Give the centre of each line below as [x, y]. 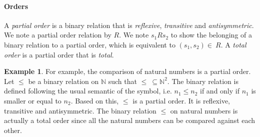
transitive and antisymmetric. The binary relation [80, 110]
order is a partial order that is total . [59, 54]
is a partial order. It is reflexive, [181, 100]
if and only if [220, 91]
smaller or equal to [33, 100]
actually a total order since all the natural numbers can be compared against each [130, 120]
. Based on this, [95, 100]
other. [13, 130]
